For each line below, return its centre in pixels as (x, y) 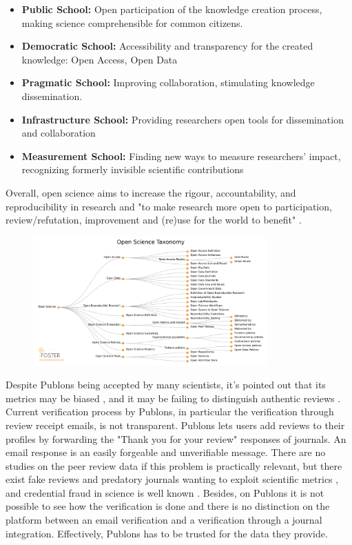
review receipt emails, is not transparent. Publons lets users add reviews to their (175, 425)
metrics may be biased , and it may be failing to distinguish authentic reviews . (173, 398)
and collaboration (59, 133)
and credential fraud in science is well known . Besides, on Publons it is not (165, 492)
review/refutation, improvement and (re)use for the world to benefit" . (154, 220)
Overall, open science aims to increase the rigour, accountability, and (151, 192)
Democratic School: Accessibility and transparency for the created (167, 46)
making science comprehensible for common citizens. (132, 22)
